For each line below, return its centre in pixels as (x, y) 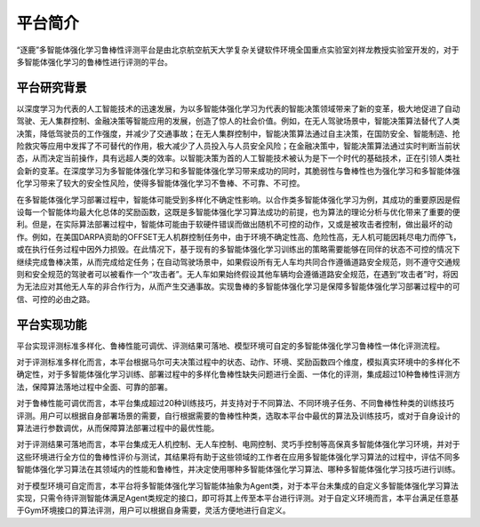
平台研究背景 (52, 88)
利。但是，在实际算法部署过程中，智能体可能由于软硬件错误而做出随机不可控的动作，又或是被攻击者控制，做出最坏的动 (234, 224)
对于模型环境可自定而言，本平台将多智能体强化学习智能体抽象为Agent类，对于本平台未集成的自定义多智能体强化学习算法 (238, 485)
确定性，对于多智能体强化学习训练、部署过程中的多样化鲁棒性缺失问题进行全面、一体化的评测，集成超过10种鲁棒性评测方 (239, 374)
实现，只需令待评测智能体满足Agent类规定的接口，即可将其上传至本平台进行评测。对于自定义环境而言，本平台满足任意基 (238, 498)
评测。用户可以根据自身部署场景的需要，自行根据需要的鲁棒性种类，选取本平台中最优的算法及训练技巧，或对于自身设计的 (238, 415)
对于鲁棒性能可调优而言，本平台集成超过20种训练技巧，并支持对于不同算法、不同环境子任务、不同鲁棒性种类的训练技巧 (236, 403)
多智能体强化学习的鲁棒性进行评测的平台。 (94, 61)
